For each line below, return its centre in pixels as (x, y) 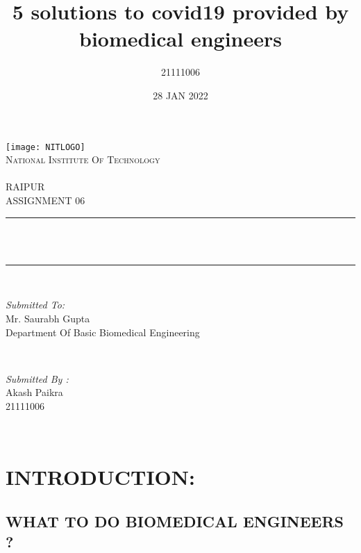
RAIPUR (25, 187)
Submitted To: (35, 305)
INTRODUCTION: (100, 477)
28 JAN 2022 (180, 95)
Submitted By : (37, 378)
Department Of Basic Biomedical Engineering (103, 332)
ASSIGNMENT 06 (45, 200)
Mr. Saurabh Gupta (48, 318)
